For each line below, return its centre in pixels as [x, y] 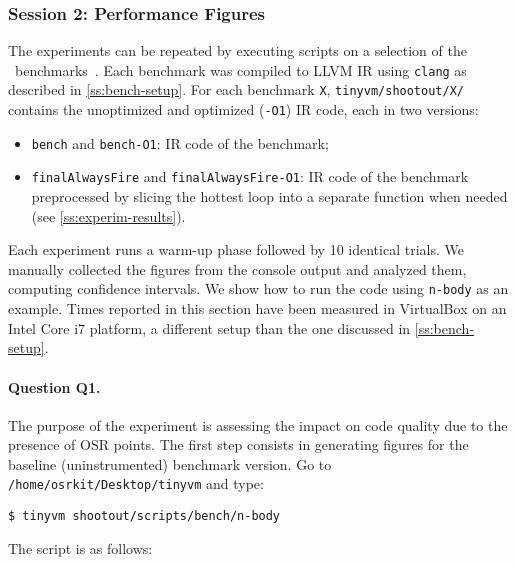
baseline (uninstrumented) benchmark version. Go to [170, 463]
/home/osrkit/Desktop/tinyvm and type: [136, 483]
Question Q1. [54, 386]
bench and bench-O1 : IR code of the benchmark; [180, 142]
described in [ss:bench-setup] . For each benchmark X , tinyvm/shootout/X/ [236, 89]
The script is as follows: [80, 547]
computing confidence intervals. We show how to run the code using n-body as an [258, 288]
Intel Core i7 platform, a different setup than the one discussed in [209, 327]
